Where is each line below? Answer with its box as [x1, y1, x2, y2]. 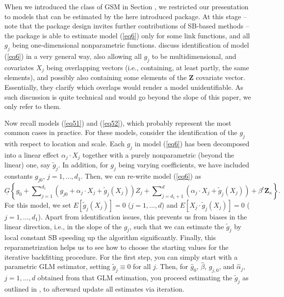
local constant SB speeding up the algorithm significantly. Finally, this [4, 232, 216, 243]
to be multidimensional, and [152, 51, 236, 61]
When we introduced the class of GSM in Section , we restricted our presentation [4, 1, 249, 11]
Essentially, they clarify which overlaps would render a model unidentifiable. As [4, 82, 243, 92]
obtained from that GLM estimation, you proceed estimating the [37, 272, 232, 283]
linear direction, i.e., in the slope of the [4, 221, 122, 231]
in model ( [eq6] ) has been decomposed [134, 138, 250, 149]
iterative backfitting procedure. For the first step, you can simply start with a [4, 251, 238, 262]
